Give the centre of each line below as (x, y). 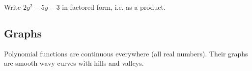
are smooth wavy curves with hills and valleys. (74, 63)
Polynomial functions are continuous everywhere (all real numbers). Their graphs (126, 53)
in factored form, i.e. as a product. (114, 7)
